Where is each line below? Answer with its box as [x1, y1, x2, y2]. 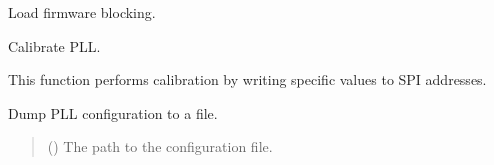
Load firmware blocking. [8, 2, 156, 22]
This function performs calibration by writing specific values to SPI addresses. [8, 69, 487, 90]
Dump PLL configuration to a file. [8, 102, 218, 123]
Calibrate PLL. [8, 35, 101, 56]
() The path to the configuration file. [47, 136, 273, 157]
